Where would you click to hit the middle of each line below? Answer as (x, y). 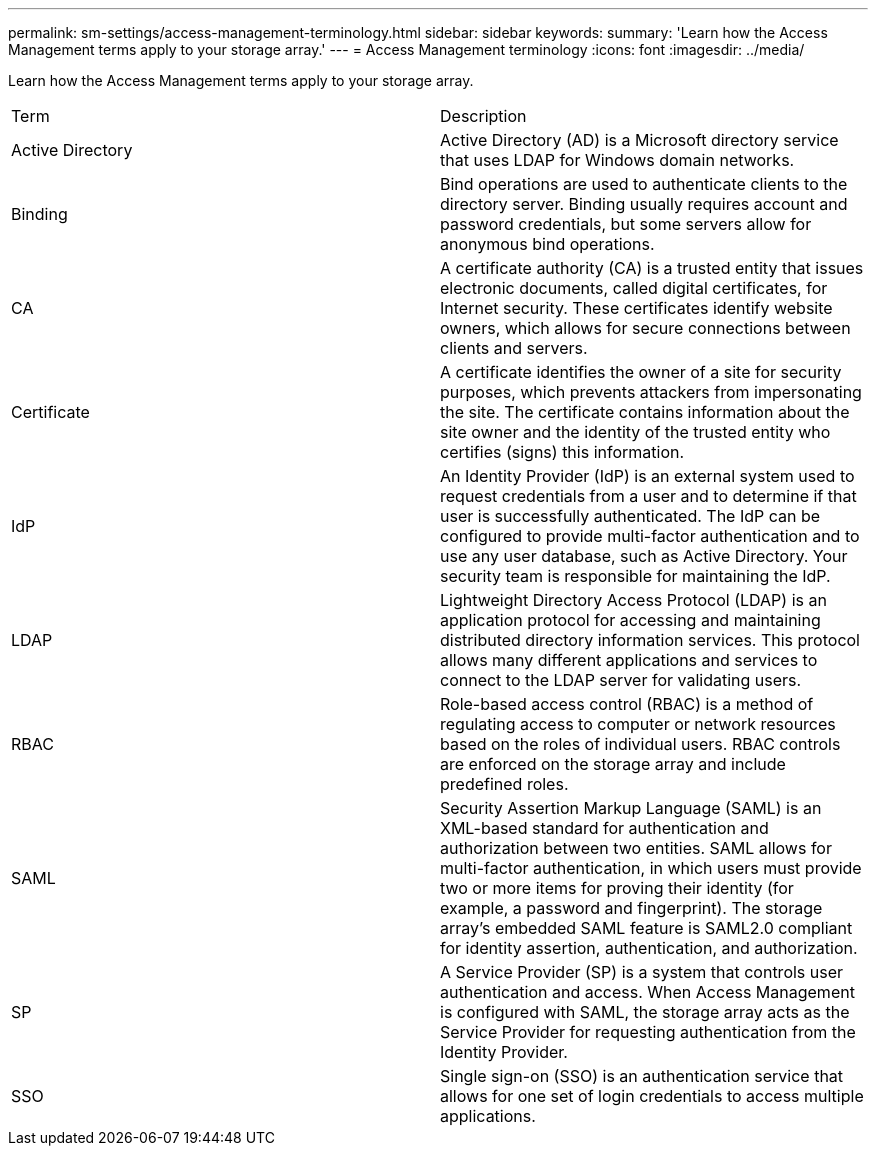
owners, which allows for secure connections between (645, 328)
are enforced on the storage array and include (613, 764)
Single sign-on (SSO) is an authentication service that (642, 1076)
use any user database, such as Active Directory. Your (644, 556)
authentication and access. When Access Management (647, 992)
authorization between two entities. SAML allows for (636, 848)
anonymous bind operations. (547, 244)
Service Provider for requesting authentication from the (648, 1032)
